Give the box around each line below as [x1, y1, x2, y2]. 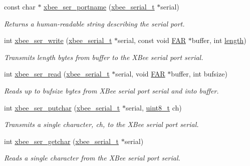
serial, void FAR [115, 68, 165, 79]
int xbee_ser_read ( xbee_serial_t [4, 68, 110, 79]
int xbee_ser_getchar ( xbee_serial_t [4, 135, 119, 146]
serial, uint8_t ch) [125, 102, 182, 112]
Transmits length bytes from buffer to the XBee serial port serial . [4, 51, 203, 62]
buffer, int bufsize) [171, 68, 227, 79]
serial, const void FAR [118, 35, 186, 45]
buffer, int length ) [191, 35, 246, 45]
